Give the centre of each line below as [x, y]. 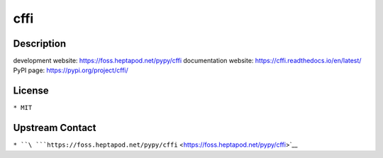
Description [40, 44]
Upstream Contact [55, 128]
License [31, 91]
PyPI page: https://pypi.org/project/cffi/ [71, 70]
